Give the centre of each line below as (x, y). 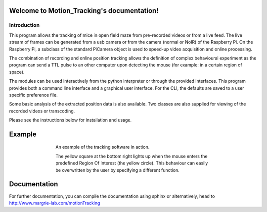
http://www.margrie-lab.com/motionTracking (55, 203)
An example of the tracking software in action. (103, 147)
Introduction (24, 25)
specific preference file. (33, 95)
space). (17, 72)
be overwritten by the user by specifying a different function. (118, 170)
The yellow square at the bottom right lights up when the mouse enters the (132, 156)
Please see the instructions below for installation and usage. (70, 120)
